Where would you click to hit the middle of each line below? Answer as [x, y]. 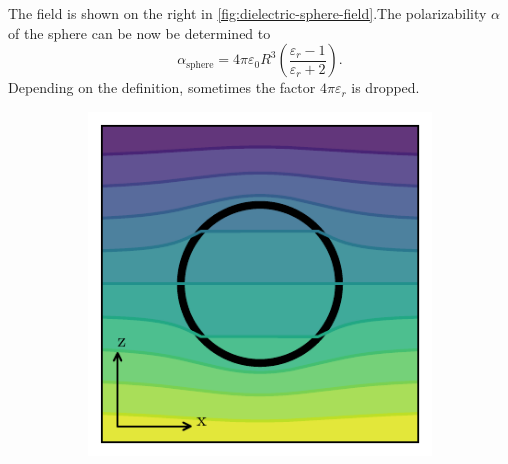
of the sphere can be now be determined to [139, 32]
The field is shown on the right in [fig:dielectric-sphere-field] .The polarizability [247, 13]
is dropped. [385, 87]
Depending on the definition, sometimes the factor [162, 87]
